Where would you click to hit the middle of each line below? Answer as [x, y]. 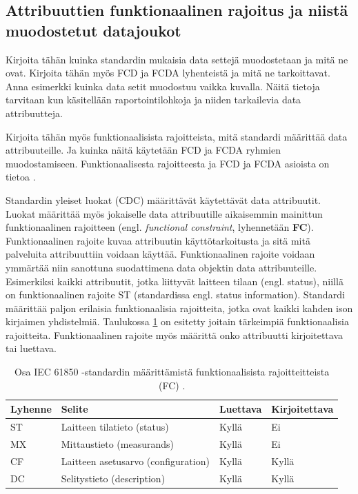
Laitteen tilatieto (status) [115, 427]
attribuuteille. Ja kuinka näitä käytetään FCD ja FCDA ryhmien [143, 150]
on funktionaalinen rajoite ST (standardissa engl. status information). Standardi [175, 295]
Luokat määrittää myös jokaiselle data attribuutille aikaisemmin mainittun [164, 213]
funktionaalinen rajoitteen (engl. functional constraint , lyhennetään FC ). [160, 227]
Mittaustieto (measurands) [118, 443]
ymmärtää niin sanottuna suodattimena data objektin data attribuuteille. [161, 267]
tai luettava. [31, 348]
